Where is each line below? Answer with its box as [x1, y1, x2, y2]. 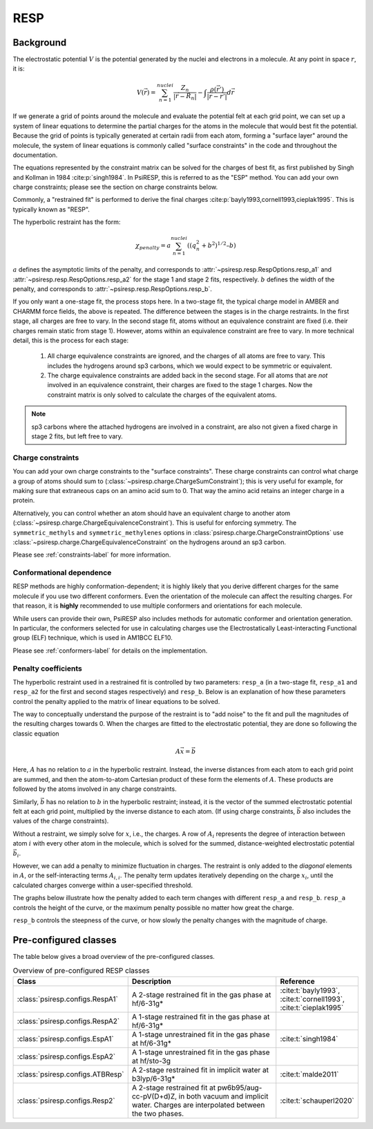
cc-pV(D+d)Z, [131, 1091, 178, 1101]
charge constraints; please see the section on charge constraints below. [12, 183, 218, 192]
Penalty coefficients [12, 664, 82, 673]
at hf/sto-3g [131, 1056, 171, 1065]
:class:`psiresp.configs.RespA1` [17, 994, 119, 1004]
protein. [12, 496, 35, 505]
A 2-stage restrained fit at [131, 1083, 216, 1092]
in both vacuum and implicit [178, 1091, 269, 1101]
